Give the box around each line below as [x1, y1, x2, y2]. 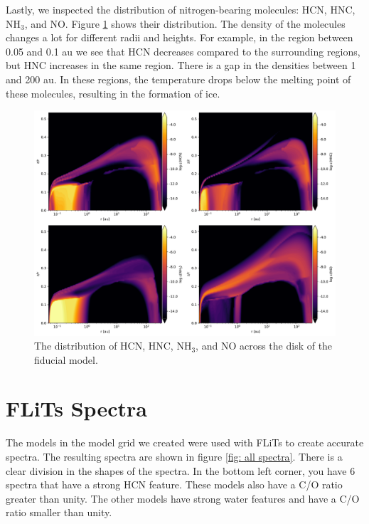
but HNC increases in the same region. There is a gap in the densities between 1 [6, 58, 356, 73]
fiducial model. [34, 352, 98, 367]
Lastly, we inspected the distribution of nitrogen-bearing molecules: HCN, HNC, [6, 2, 355, 16]
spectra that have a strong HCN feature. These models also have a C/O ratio [6, 477, 343, 492]
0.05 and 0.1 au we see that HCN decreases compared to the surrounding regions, [6, 43, 360, 58]
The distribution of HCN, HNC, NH [34, 338, 192, 353]
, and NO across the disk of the [196, 338, 333, 353]
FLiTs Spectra [6, 394, 147, 423]
